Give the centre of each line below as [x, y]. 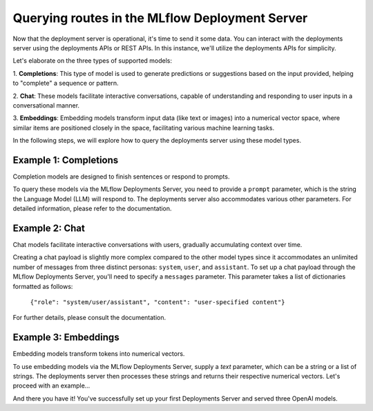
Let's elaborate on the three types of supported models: [93, 61]
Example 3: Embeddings [66, 338]
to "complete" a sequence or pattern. [66, 83]
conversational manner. [46, 105]
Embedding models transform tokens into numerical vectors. [99, 354]
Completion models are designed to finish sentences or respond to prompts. [121, 177]
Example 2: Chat [49, 228]
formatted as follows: [43, 286]
